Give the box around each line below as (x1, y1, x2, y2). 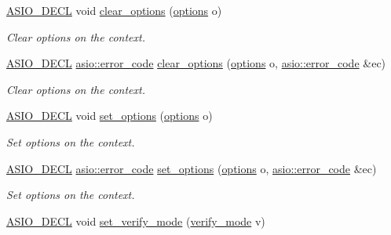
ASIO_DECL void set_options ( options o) (6, 107, 213, 124)
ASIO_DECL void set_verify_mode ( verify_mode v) (6, 212, 265, 229)
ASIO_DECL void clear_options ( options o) (6, 2, 222, 18)
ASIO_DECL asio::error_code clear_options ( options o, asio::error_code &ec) (6, 55, 386, 71)
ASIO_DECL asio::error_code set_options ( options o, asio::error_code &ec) (6, 160, 377, 176)
